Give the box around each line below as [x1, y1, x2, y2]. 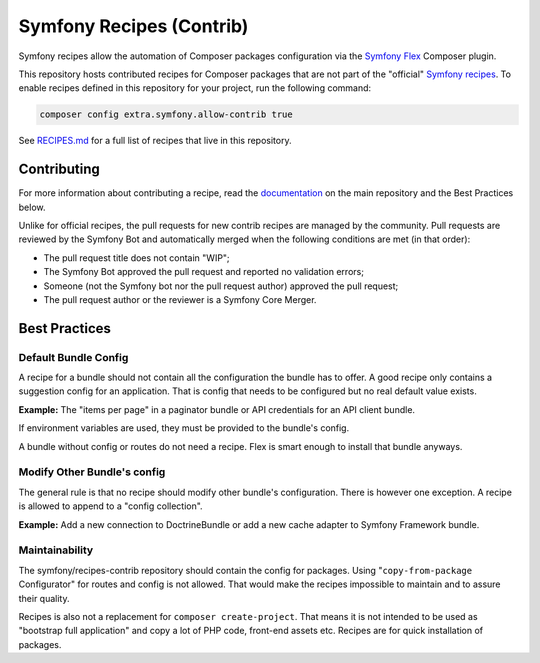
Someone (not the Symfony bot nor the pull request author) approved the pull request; [43, 280, 399, 292]
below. [18, 201, 46, 213]
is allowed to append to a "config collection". [18, 500, 204, 512]
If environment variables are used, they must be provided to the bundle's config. [18, 422, 350, 434]
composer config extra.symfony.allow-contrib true [39, 109, 294, 120]
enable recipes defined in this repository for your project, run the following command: [18, 82, 372, 94]
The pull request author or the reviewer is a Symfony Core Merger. [43, 293, 317, 305]
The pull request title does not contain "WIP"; [43, 251, 230, 264]
